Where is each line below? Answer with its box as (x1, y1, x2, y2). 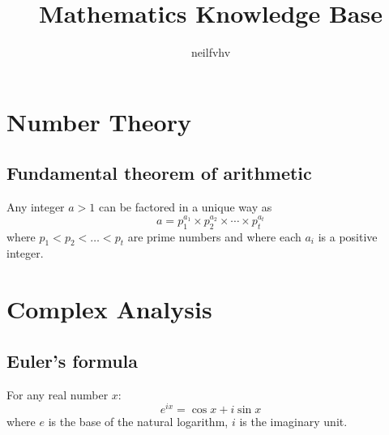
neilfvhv (190, 44, 231, 61)
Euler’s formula (6, 348, 138, 373)
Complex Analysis (6, 292, 212, 326)
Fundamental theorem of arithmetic (6, 160, 312, 186)
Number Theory (6, 104, 191, 138)
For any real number (6, 386, 109, 403)
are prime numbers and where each (127, 228, 301, 245)
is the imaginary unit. (239, 413, 348, 430)
